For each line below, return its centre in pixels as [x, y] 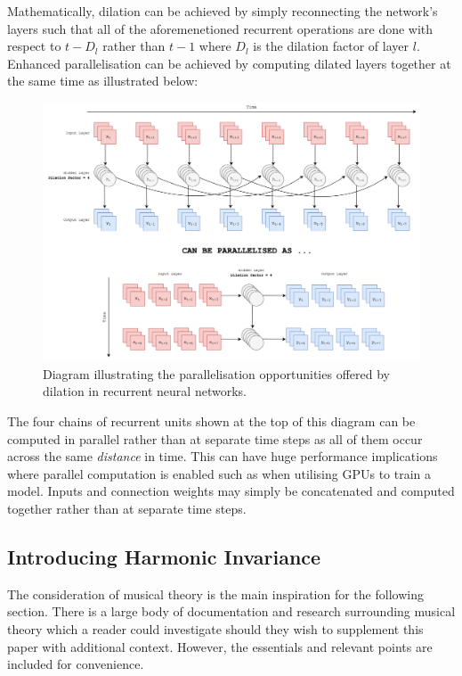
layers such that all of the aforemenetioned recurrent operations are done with [220, 28]
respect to [34, 46]
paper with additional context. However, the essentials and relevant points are [220, 646]
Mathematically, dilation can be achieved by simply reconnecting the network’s [223, 11]
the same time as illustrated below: [103, 81]
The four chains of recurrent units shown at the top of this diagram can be [211, 421]
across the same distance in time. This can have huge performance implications [223, 456]
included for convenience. [76, 664]
